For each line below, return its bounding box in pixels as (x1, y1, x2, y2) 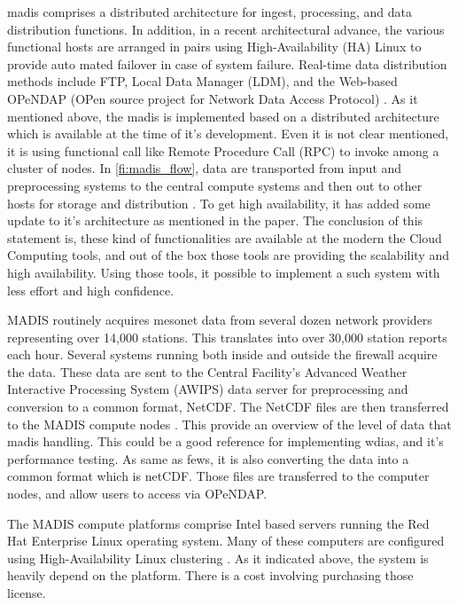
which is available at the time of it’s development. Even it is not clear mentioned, (7, 124, 449, 143)
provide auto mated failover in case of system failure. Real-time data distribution (7, 54, 447, 73)
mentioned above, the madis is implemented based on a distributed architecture (7, 106, 439, 125)
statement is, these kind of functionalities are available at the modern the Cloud (7, 228, 442, 247)
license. (7, 584, 46, 601)
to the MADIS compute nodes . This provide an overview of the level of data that (7, 414, 452, 433)
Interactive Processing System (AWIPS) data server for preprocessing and (7, 380, 408, 398)
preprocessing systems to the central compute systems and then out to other (7, 176, 423, 194)
